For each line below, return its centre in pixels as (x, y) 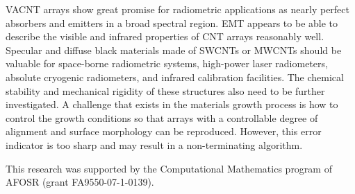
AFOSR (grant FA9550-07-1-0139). (80, 182)
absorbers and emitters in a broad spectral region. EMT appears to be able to (172, 23)
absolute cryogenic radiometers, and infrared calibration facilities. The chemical (175, 77)
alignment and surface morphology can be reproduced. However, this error (164, 131)
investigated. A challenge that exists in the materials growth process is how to (172, 104)
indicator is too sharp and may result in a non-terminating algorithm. (154, 144)
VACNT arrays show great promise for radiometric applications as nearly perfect (177, 9)
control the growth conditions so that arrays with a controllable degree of (162, 117)
